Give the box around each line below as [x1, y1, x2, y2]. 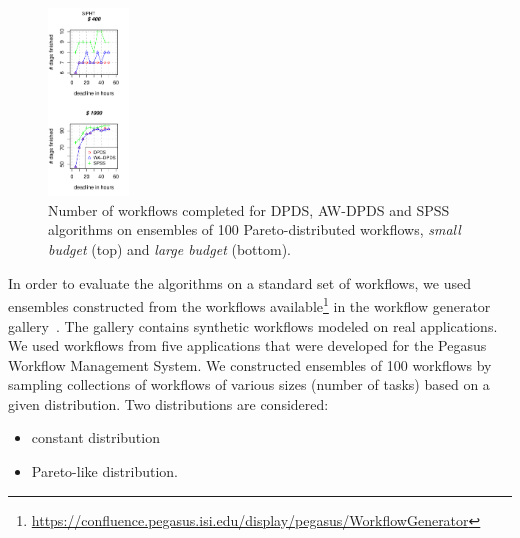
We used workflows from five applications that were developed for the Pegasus [8, 335, 487, 356]
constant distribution [31, 427, 160, 448]
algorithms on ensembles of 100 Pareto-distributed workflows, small [48, 219, 461, 240]
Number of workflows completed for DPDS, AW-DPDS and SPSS [48, 199, 450, 220]
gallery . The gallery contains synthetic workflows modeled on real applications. [8, 315, 498, 336]
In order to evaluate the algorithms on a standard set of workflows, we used [8, 272, 471, 293]
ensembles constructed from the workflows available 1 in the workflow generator [8, 293, 491, 316]
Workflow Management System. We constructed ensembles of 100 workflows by [8, 354, 492, 375]
